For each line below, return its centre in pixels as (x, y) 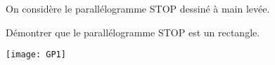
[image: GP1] (36, 55)
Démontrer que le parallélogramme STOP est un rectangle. (133, 32)
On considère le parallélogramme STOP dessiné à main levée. (138, 8)
